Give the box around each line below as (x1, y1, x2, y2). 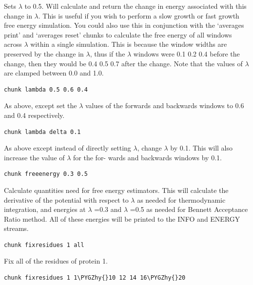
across (4, 39, 22, 49)
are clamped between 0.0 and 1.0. (4, 68, 104, 78)
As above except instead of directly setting (4, 143, 131, 153)
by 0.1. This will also (170, 143, 233, 153)
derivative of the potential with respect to (4, 194, 129, 205)
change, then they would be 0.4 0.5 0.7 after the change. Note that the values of (4, 58, 243, 68)
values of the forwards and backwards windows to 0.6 (85, 100, 244, 111)
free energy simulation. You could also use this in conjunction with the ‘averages (4, 20, 244, 30)
